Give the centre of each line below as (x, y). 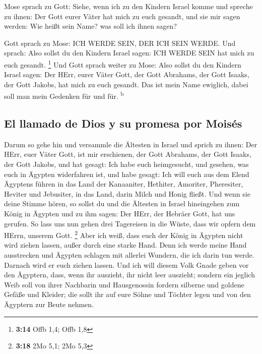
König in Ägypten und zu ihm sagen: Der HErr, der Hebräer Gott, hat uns (120, 214)
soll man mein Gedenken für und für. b (64, 95)
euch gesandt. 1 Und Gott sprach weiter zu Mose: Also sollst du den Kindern (123, 64)
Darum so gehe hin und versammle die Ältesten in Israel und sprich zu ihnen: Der (131, 144)
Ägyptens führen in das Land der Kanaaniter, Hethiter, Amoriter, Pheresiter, (124, 184)
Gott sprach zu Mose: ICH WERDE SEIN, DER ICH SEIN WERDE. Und (120, 43)
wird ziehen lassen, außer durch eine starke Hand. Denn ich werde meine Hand (125, 245)
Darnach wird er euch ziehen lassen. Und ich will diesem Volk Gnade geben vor (126, 264)
